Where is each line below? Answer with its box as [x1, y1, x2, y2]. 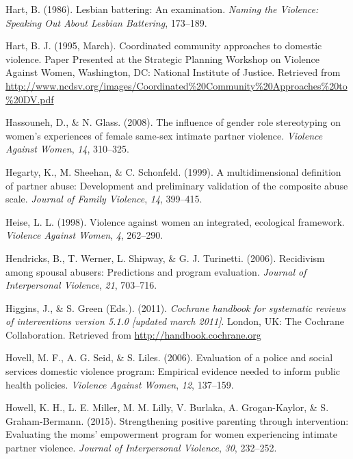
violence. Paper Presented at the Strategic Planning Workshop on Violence [5, 51, 320, 66]
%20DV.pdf [5, 92, 54, 106]
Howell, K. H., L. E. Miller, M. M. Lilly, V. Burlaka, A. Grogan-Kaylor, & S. [5, 400, 329, 415]
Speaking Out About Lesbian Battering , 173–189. [5, 15, 207, 29]
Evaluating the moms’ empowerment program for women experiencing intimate [5, 427, 338, 441]
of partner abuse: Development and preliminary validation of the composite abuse [5, 178, 348, 192]
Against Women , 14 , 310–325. [5, 142, 129, 156]
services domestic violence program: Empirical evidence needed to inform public [5, 364, 341, 378]
